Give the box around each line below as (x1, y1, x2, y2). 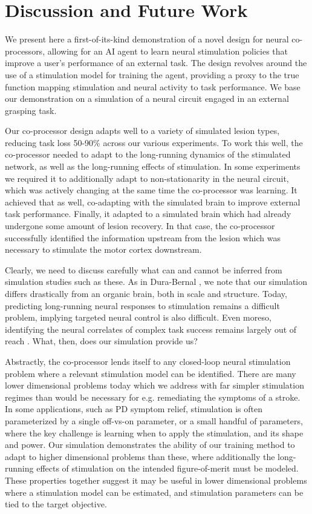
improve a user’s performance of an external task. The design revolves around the (5, 56, 307, 69)
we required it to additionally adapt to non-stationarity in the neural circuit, (5, 172, 289, 184)
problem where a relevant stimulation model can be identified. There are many (5, 367, 296, 379)
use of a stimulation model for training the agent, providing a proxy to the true (5, 68, 299, 81)
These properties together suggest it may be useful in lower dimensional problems (5, 473, 307, 486)
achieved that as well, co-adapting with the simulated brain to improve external (5, 195, 301, 208)
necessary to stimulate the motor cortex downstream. (5, 243, 202, 256)
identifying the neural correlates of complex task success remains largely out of (5, 322, 297, 335)
